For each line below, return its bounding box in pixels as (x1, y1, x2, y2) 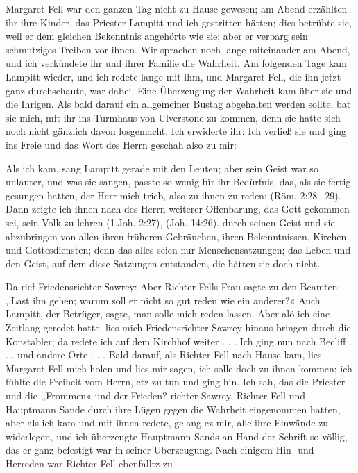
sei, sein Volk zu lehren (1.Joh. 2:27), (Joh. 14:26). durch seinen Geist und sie (6, 215, 335, 229)
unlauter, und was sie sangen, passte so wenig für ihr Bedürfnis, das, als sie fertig (6, 174, 351, 189)
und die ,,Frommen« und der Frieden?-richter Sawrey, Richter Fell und (6, 388, 305, 403)
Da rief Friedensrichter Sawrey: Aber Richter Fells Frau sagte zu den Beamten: (6, 279, 341, 294)
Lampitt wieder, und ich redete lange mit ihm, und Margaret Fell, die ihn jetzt (6, 69, 341, 83)
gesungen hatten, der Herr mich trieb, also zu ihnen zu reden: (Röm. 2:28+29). (6, 188, 341, 202)
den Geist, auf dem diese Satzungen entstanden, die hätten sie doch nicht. (6, 256, 321, 270)
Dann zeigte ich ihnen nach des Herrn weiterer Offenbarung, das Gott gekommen (6, 201, 350, 216)
